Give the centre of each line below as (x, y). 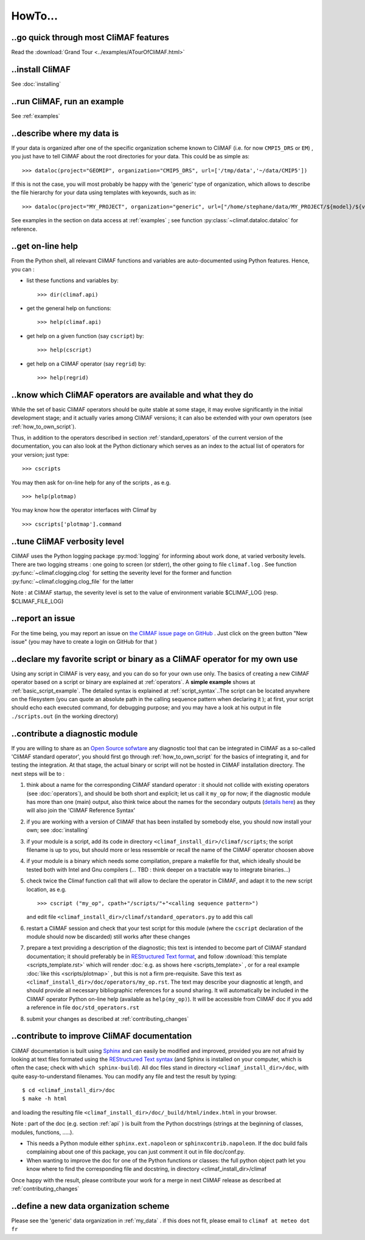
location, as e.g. (47, 889)
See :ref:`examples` (36, 116)
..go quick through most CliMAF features (90, 37)
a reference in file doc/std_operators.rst (83, 1007)
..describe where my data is (65, 133)
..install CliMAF (41, 69)
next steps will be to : (38, 773)
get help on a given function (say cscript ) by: (85, 336)
